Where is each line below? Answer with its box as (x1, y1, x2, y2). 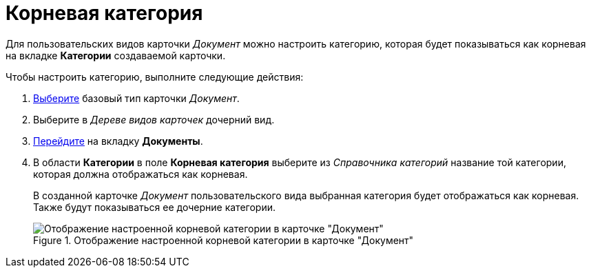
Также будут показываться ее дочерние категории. (33, 201, 276, 213)
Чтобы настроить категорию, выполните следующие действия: (6, 70, 304, 83)
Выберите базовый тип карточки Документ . (33, 92, 240, 104)
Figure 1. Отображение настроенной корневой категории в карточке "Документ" (33, 234, 414, 246)
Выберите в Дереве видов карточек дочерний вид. (33, 113, 275, 125)
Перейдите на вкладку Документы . (33, 134, 203, 147)
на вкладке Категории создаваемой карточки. (6, 49, 226, 61)
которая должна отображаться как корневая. (33, 168, 248, 180)
